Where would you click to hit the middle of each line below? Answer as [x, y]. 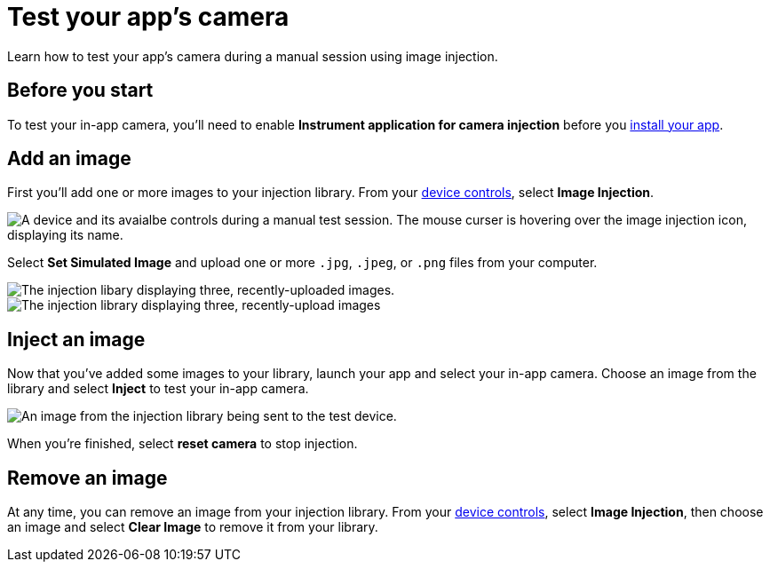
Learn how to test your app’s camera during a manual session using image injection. [253, 56]
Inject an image [76, 339]
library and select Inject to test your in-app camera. [158, 389]
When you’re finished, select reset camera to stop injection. [183, 444]
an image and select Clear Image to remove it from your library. [193, 527]
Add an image [69, 159]
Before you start [80, 91]
